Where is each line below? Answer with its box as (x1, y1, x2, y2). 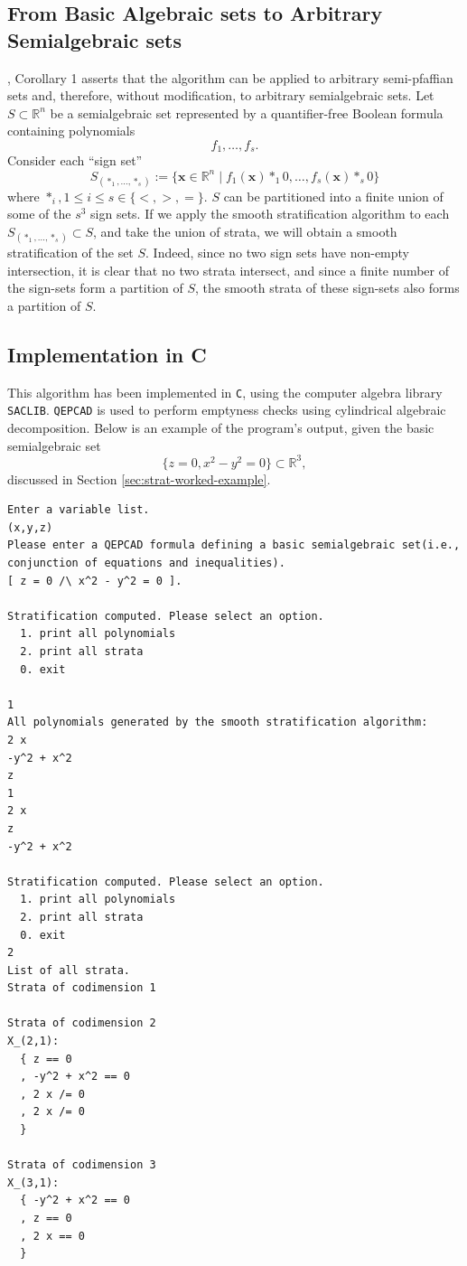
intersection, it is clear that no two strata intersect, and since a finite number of (7, 260, 449, 279)
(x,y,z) (7, 520, 53, 534)
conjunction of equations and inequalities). (7, 557, 285, 570)
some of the (7, 204, 71, 223)
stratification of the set (7, 243, 134, 262)
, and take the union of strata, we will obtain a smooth (93, 221, 397, 240)
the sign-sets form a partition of (7, 278, 183, 297)
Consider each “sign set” (7, 151, 143, 170)
